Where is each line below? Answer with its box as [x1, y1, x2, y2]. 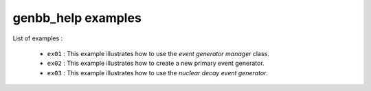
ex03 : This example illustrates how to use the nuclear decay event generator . [47, 68, 268, 77]
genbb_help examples [12, 10, 142, 25]
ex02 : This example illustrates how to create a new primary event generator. [47, 59, 265, 68]
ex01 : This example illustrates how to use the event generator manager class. [47, 49, 269, 57]
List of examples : [12, 34, 63, 42]
